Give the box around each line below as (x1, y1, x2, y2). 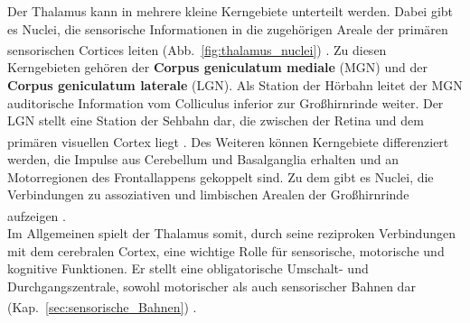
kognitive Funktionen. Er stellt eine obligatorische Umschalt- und (7, 259, 369, 278)
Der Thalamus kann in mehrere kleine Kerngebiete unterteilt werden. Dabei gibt (7, 2, 454, 20)
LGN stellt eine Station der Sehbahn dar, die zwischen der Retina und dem (7, 111, 424, 130)
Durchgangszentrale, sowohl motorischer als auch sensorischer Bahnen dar (7, 276, 416, 295)
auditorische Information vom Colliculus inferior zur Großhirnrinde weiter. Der (7, 93, 444, 112)
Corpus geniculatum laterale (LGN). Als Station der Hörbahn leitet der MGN (7, 76, 463, 95)
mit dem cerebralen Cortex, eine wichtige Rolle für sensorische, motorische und (7, 241, 445, 260)
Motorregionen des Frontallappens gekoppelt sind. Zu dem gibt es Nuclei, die (7, 167, 434, 186)
